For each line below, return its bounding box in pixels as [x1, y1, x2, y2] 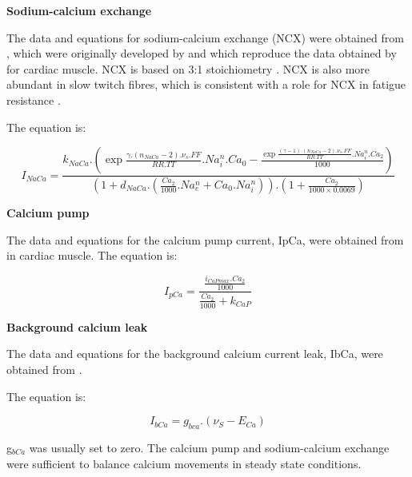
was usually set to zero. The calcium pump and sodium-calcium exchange [29, 439, 390, 455]
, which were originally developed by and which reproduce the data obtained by [6, 45, 397, 62]
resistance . [6, 91, 61, 108]
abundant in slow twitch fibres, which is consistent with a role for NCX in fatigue [6, 76, 406, 93]
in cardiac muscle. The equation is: [6, 247, 178, 264]
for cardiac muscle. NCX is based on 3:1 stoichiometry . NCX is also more [6, 60, 370, 77]
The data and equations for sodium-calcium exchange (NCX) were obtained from [6, 29, 404, 46]
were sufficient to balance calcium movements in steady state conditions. [6, 455, 362, 471]
